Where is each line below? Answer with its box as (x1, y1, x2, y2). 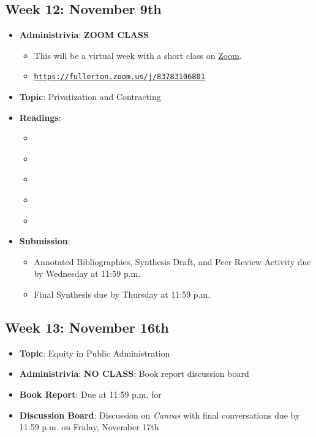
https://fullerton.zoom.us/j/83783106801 (34, 72, 205, 82)
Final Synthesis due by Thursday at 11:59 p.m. (34, 287, 211, 300)
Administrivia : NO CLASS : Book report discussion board (19, 367, 249, 380)
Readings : (19, 110, 61, 123)
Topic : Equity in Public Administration (19, 346, 170, 359)
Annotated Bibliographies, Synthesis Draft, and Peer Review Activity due (34, 255, 311, 268)
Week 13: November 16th (5, 317, 169, 336)
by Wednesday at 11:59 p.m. (34, 267, 141, 280)
